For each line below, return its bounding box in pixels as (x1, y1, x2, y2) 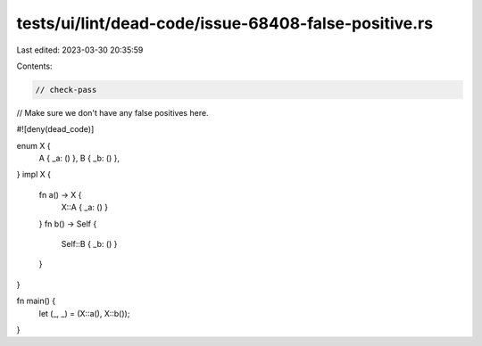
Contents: (16, 61, 53, 71)
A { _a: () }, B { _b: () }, (38, 152, 120, 164)
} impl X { (16, 169, 51, 180)
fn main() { (16, 295, 56, 307)
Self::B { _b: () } (61, 239, 118, 250)
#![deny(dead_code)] (16, 124, 95, 135)
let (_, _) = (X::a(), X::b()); (38, 308, 130, 318)
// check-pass (35, 85, 97, 95)
